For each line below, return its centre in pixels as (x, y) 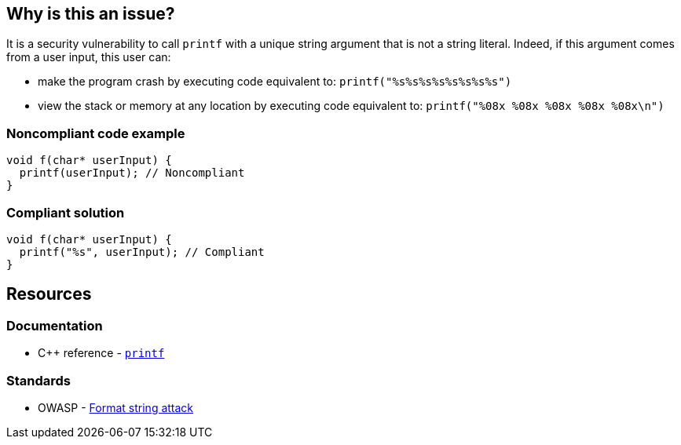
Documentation (55, 325)
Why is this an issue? (91, 14)
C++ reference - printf (101, 353)
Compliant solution (66, 212)
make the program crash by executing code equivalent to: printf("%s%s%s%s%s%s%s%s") (275, 82)
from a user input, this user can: (89, 57)
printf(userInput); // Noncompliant (132, 173)
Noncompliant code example (96, 133)
